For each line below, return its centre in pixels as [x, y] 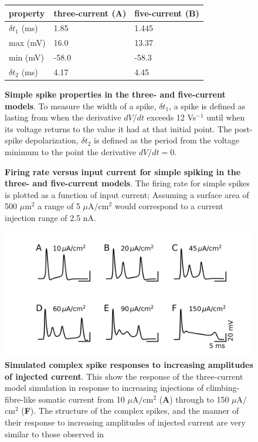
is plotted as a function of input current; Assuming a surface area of [127, 194]
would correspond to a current [169, 206]
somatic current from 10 [82, 399]
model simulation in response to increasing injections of [104, 388]
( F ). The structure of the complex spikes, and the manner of [130, 411]
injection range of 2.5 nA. [51, 217]
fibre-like [20, 399]
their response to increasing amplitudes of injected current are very [125, 422]
